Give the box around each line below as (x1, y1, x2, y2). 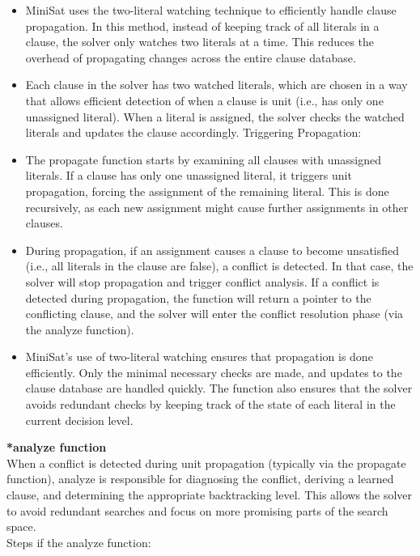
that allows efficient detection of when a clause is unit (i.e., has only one (25, 91, 384, 108)
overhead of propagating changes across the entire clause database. (25, 49, 356, 66)
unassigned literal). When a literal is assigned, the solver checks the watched (25, 108, 405, 125)
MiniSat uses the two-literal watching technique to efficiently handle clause (25, 2, 397, 18)
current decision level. (25, 411, 134, 428)
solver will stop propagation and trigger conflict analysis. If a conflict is (25, 273, 380, 290)
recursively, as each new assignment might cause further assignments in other (25, 198, 409, 215)
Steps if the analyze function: (6, 533, 151, 550)
